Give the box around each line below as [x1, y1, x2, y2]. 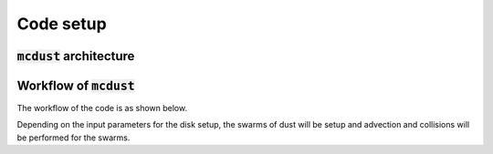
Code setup [16, 14, 107, 34]
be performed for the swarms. [16, 132, 131, 143]
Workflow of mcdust [16, 77, 136, 93]
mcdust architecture [16, 48, 135, 64]
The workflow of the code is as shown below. [16, 103, 187, 114]
